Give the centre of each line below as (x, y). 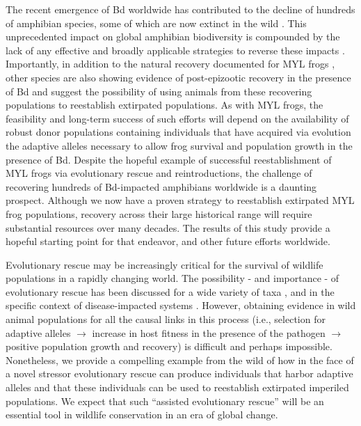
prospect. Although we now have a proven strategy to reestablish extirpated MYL (180, 200)
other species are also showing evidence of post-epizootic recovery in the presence (178, 77)
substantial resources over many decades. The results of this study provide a (168, 227)
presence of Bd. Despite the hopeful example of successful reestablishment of (169, 159)
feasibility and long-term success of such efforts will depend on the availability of (177, 118)
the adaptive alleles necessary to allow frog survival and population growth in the (179, 145)
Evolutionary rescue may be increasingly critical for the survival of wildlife (165, 264)
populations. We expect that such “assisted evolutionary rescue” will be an (165, 401)
